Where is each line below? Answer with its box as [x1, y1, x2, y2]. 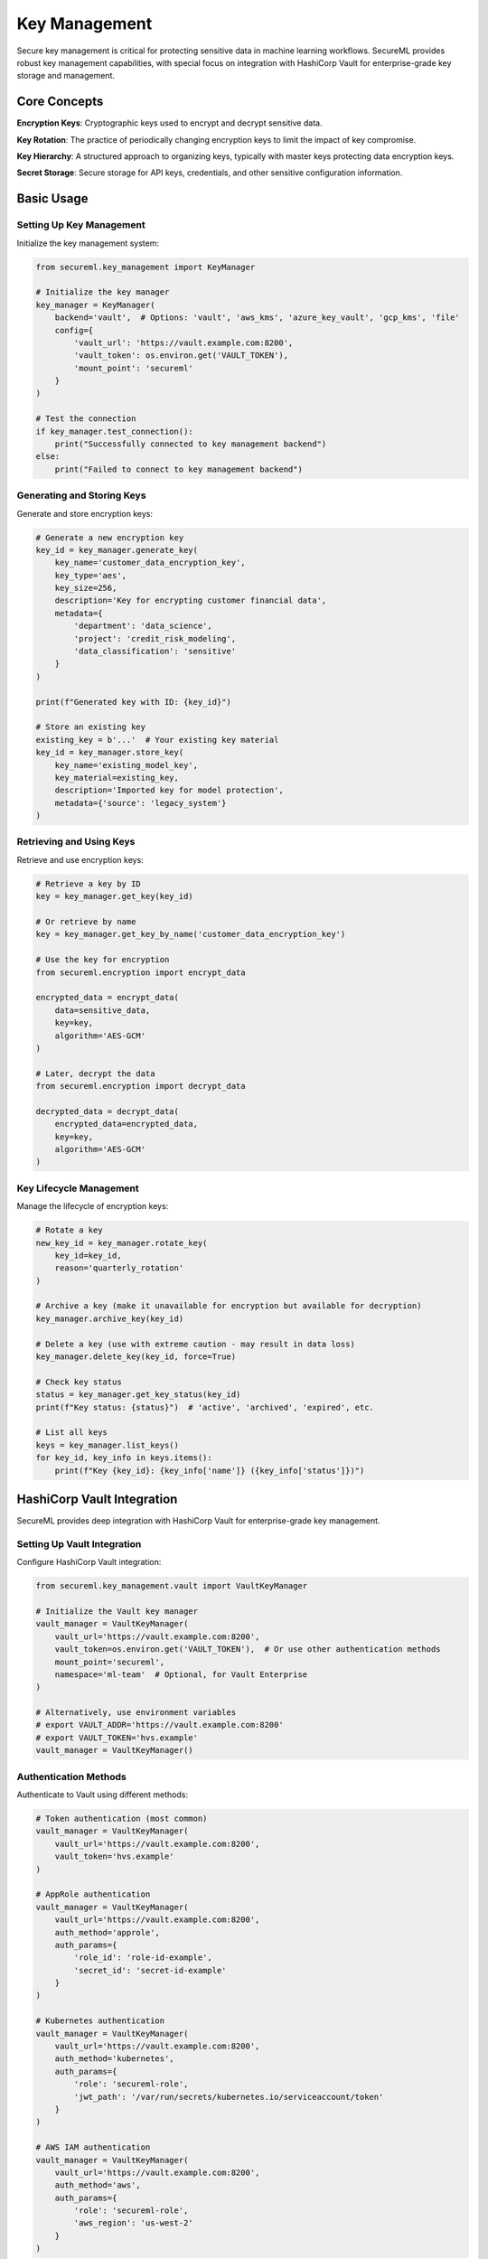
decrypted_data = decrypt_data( [35, 1106, 180, 1116]
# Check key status [35, 1376, 122, 1387]
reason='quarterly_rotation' [54, 1263, 184, 1273]
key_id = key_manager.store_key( [35, 747, 184, 758]
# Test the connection [35, 414, 136, 424]
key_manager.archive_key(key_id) [35, 1313, 184, 1324]
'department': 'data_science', [73, 621, 212, 632]
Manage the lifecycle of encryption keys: [16, 1201, 169, 1212]
